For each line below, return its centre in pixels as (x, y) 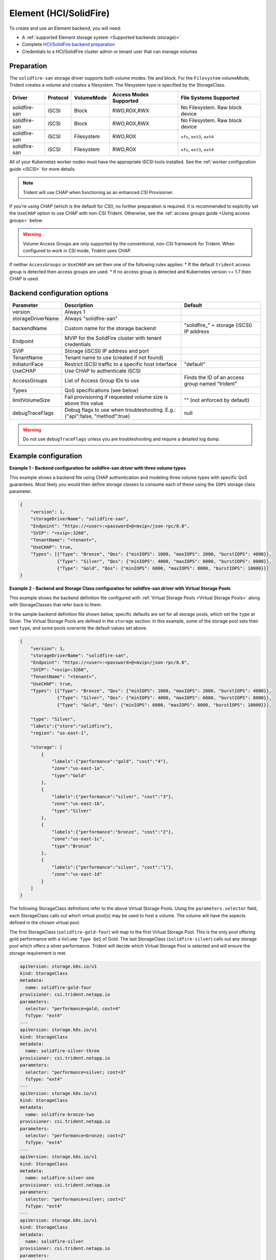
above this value (84, 403)
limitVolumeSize (31, 400)
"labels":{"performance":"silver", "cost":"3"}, (113, 797)
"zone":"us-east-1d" (77, 874)
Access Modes (131, 95)
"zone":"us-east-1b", (78, 804)
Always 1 (75, 312)
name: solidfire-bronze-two (60, 1114)
